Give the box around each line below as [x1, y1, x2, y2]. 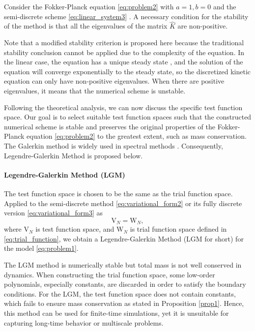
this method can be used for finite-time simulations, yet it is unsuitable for [4, 307, 229, 318]
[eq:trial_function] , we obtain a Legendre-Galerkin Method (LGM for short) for [4, 233, 244, 243]
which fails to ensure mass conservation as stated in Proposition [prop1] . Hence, [4, 298, 244, 308]
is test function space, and [35, 224, 114, 234]
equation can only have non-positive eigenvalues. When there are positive [4, 76, 225, 86]
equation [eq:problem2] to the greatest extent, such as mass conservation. [27, 131, 247, 141]
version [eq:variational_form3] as [4, 208, 103, 218]
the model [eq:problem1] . [4, 243, 79, 253]
